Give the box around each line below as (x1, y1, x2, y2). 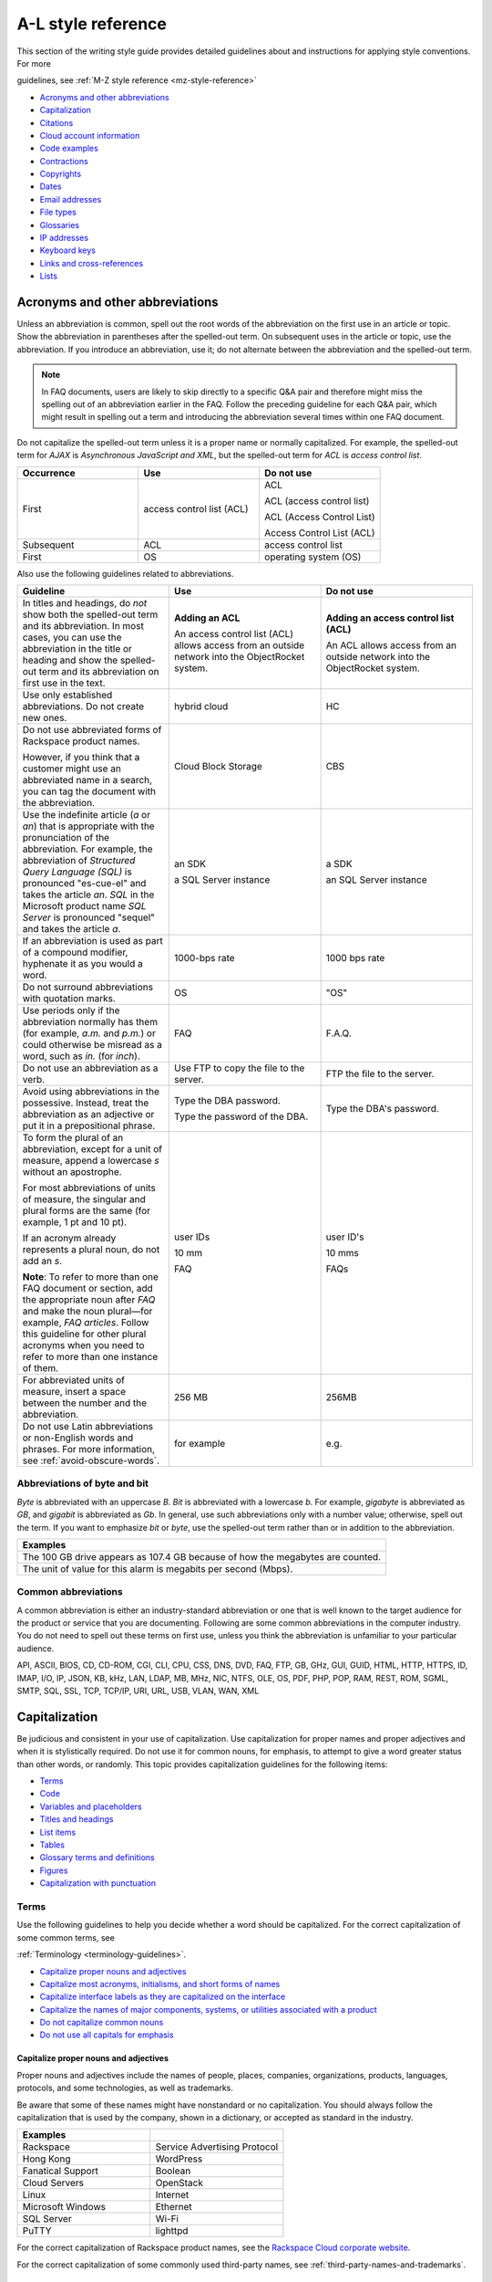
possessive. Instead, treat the (22, 1096, 149, 1109)
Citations (39, 117, 74, 128)
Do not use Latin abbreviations (22, 1420, 154, 1432)
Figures (39, 1865, 68, 1876)
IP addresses (39, 233, 89, 244)
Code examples (39, 142, 99, 154)
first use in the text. (22, 676, 106, 689)
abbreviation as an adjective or (22, 1108, 155, 1120)
